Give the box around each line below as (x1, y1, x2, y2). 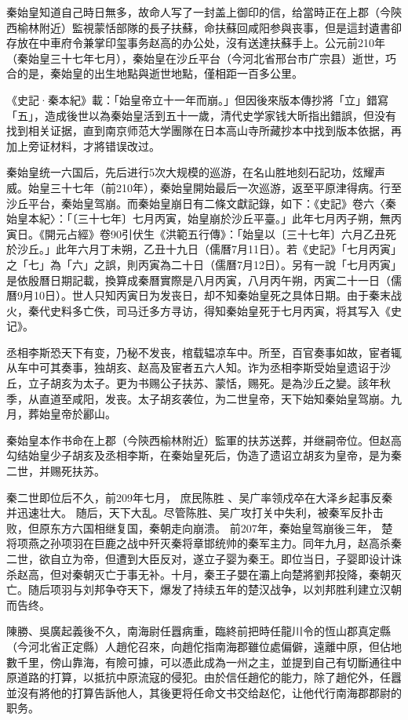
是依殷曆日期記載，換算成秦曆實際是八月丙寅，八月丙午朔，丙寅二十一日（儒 (6, 271, 402, 288)
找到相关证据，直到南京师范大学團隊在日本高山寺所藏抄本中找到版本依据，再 (6, 122, 402, 139)
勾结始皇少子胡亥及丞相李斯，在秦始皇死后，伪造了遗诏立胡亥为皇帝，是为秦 (6, 447, 402, 464)
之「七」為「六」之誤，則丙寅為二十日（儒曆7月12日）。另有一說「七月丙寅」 (6, 256, 402, 272)
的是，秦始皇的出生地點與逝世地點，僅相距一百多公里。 (16, 65, 303, 82)
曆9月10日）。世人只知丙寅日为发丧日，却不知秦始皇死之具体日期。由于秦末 (6, 287, 391, 304)
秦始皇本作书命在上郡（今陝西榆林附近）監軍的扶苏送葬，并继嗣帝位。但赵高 (6, 431, 402, 448)
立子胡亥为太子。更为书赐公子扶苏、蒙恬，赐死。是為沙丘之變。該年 (27, 375, 380, 391)
